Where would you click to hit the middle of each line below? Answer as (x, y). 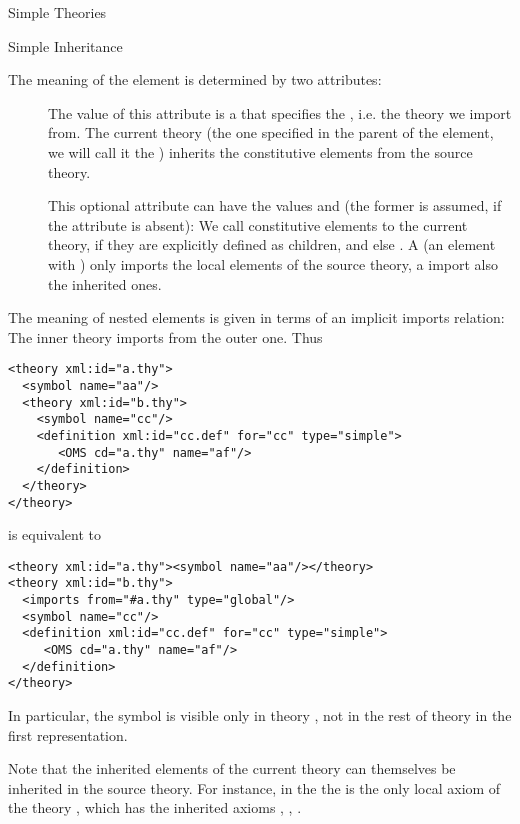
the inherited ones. (105, 283)
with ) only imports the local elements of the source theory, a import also (273, 263)
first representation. (68, 734)
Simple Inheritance (65, 45)
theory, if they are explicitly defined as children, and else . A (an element (272, 244)
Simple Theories (57, 12)
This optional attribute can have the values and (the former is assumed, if (275, 205)
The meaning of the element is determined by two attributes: (195, 79)
